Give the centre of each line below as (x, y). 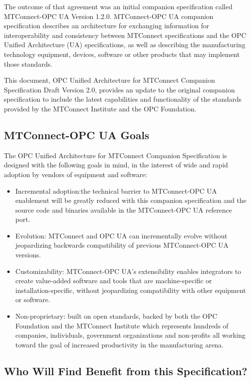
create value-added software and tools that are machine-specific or (114, 281)
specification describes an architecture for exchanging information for (107, 26)
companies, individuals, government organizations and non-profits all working (130, 335)
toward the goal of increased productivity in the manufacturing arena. (119, 344)
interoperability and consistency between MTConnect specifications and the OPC (125, 35)
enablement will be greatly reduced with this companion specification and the (131, 200)
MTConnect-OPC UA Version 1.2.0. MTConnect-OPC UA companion (109, 16)
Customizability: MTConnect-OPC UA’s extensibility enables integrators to (128, 271)
